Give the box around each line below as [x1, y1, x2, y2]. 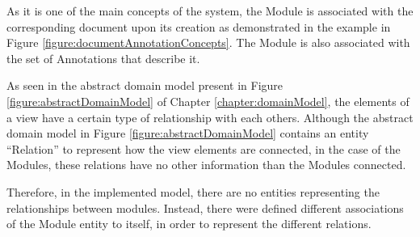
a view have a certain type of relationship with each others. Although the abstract [6, 108, 414, 125]
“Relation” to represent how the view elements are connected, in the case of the [6, 140, 401, 157]
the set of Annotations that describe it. [6, 49, 200, 66]
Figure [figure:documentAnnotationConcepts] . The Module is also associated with [6, 34, 410, 51]
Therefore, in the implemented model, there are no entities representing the [6, 183, 380, 200]
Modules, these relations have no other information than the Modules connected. [6, 156, 406, 173]
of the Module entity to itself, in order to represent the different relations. [6, 215, 372, 232]
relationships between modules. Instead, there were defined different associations [6, 199, 404, 216]
